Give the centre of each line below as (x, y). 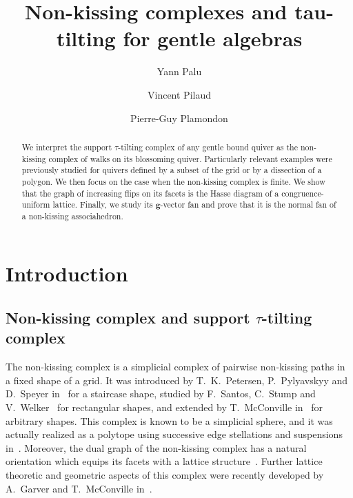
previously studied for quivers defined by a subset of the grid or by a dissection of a (172, 170)
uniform (36, 205)
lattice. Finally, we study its (103, 205)
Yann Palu (179, 71)
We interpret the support (67, 147)
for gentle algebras (213, 38)
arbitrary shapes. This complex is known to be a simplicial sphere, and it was (169, 420)
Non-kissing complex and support (128, 318)
